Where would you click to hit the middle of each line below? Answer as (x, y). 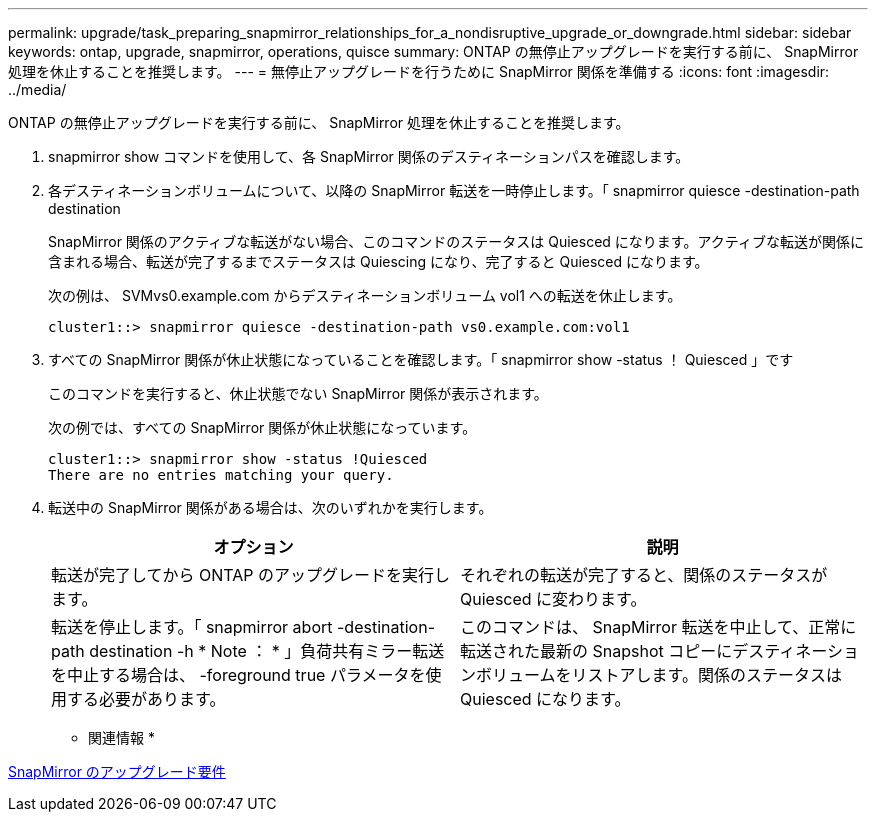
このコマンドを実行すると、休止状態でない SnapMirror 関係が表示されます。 (298, 393)
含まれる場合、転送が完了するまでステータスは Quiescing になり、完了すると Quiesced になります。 (378, 261)
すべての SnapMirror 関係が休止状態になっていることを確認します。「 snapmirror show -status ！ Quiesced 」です (421, 359)
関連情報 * (121, 737)
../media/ (37, 89)
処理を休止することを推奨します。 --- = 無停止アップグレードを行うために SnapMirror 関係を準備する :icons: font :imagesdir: (419, 71)
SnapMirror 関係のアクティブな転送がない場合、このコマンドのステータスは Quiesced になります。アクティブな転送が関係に (456, 241)
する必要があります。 (146, 699)
